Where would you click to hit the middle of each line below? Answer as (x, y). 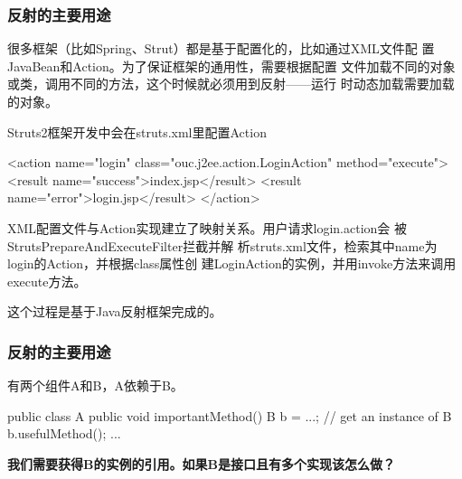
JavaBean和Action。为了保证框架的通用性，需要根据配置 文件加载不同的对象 (231, 66)
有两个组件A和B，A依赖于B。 (95, 385)
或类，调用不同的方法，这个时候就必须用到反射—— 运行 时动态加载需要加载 (231, 84)
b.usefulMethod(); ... (64, 433)
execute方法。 (47, 281)
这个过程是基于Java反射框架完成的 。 (115, 311)
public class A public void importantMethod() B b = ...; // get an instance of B (230, 415)
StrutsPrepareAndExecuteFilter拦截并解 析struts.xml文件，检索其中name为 (222, 245)
